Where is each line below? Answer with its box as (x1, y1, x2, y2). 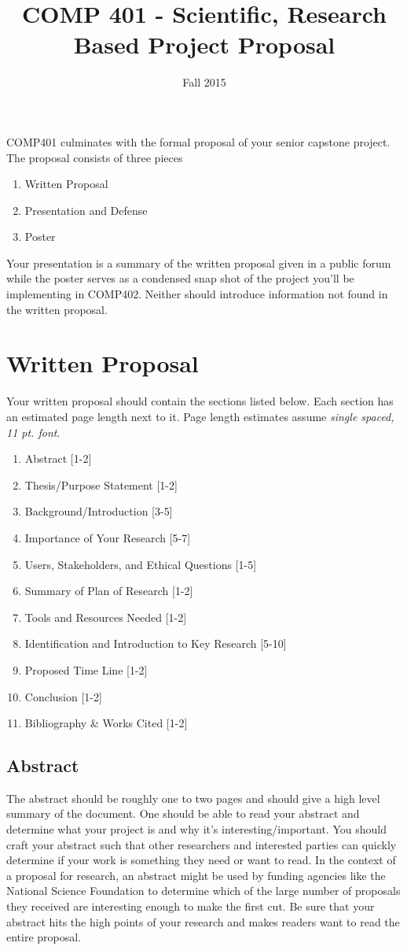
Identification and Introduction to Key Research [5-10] (24, 635, 287, 652)
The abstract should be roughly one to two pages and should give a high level (6, 789, 380, 806)
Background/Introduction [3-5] (24, 503, 173, 519)
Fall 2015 (182, 74, 226, 91)
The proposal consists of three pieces (6, 149, 183, 165)
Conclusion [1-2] (24, 688, 102, 704)
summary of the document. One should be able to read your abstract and (6, 805, 360, 822)
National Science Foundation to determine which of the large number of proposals (6, 882, 401, 899)
